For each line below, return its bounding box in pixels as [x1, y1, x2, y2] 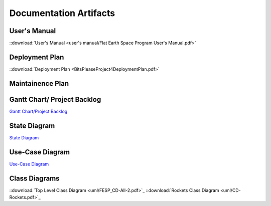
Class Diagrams [9, 174, 60, 182]
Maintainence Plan [9, 79, 69, 88]
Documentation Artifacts [9, 8, 115, 19]
